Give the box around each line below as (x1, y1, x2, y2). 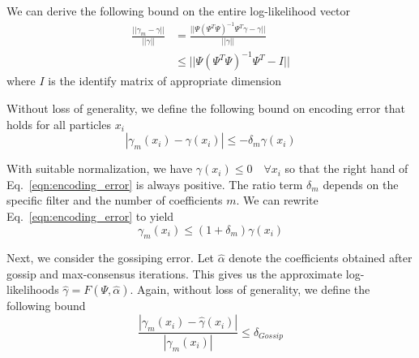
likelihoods (6, 281, 59, 298)
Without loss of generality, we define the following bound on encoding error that (6, 99, 405, 116)
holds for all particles (6, 115, 111, 132)
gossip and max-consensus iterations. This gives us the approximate (6, 265, 343, 282)
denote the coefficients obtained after (229, 249, 413, 266)
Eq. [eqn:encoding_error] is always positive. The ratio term (6, 175, 303, 192)
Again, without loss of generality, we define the (137, 281, 370, 298)
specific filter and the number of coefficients (6, 192, 223, 209)
